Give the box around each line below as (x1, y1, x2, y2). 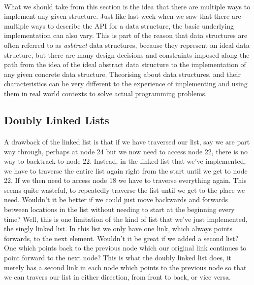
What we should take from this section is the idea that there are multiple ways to (4, 1, 251, 11)
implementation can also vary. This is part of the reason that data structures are (4, 30, 248, 40)
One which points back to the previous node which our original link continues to (4, 243, 247, 253)
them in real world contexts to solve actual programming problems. (4, 88, 207, 98)
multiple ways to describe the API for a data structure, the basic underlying (4, 20, 234, 31)
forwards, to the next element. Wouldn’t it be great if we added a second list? (4, 233, 239, 243)
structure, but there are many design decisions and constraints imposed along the (4, 49, 250, 60)
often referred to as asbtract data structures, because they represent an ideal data (4, 39, 250, 50)
